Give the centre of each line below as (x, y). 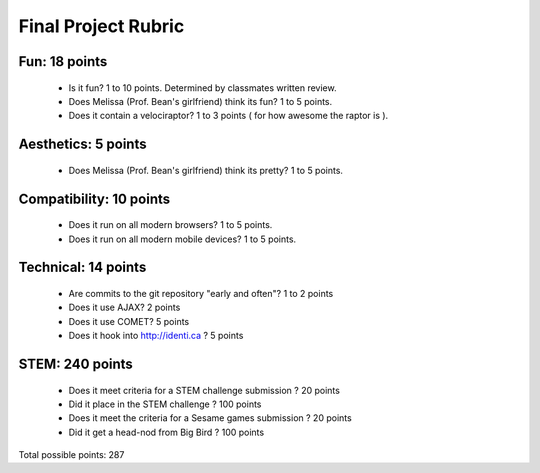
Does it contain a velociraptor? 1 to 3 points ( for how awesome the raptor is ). (228, 116)
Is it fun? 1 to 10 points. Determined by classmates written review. (202, 87)
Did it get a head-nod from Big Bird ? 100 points (166, 432)
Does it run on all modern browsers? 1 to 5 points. (170, 225)
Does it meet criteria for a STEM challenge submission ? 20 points (204, 390)
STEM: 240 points (76, 363)
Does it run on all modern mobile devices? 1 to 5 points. (182, 239)
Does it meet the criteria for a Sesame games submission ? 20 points (210, 418)
